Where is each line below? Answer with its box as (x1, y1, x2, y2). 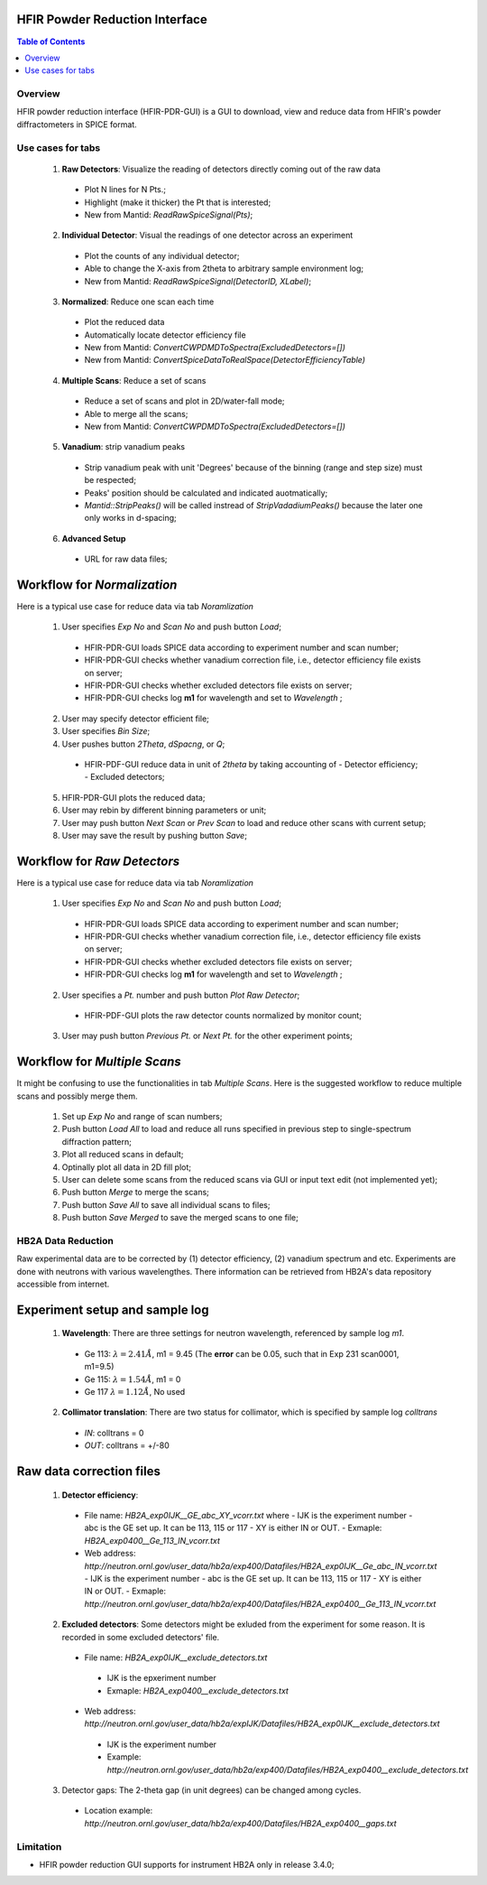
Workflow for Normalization (16, 577, 178, 592)
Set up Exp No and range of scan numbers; (61, 1111, 223, 1122)
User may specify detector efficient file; (61, 713, 209, 724)
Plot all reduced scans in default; (61, 1149, 184, 1160)
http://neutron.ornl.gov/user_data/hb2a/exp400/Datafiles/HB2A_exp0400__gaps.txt (84, 1817, 397, 1828)
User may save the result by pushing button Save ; (61, 830, 248, 840)
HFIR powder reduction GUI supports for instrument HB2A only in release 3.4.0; (39, 1859, 335, 1870)
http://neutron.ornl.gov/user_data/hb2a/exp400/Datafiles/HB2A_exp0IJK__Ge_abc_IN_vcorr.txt (84, 1560, 437, 1571)
